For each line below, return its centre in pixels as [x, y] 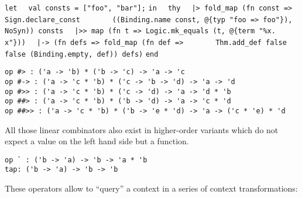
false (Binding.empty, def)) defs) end [82, 54]
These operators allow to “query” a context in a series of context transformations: [151, 188]
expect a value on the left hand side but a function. [97, 141]
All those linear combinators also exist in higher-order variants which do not [142, 129]
